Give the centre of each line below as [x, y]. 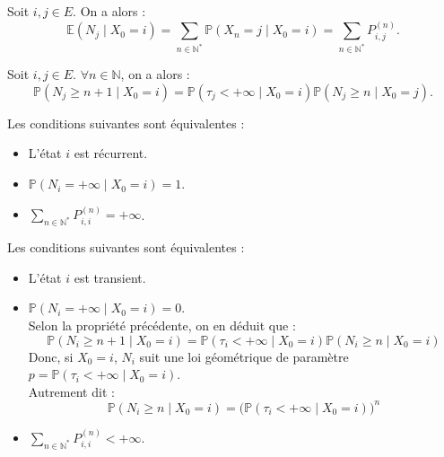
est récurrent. [111, 153]
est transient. [110, 277]
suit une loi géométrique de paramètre [244, 356]
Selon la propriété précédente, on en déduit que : [162, 325]
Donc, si [51, 356]
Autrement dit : [71, 391]
